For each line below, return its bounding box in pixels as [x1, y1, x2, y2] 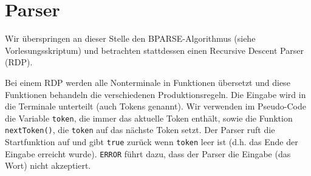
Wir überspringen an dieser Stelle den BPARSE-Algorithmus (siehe [5, 32, 256, 45]
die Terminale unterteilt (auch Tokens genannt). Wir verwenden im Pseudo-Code [5, 100, 306, 112]
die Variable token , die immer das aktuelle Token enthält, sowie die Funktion [5, 111, 293, 124]
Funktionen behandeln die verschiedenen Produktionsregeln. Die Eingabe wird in [5, 88, 306, 100]
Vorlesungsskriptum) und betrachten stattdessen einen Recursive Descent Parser [5, 44, 304, 56]
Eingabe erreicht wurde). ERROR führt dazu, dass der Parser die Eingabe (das [5, 147, 291, 160]
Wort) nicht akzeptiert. [5, 159, 91, 172]
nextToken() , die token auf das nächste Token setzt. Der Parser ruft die [5, 123, 275, 136]
